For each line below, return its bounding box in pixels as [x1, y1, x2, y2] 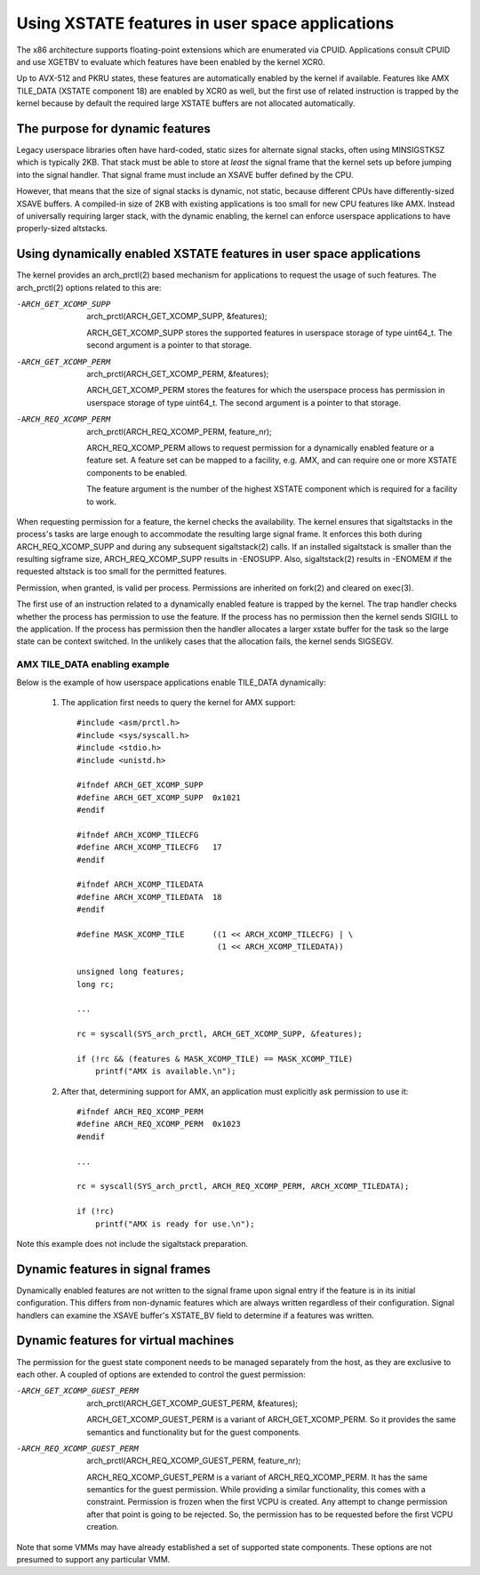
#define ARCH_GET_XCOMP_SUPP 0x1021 [76, 792, 242, 802]
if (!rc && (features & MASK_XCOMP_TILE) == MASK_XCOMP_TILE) [76, 1054, 354, 1064]
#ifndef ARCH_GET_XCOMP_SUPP [76, 780, 204, 791]
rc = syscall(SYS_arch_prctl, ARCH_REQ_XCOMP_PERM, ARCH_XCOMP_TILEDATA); [76, 1181, 410, 1192]
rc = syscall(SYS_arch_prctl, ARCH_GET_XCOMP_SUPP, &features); [76, 1029, 364, 1040]
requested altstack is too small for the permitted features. [16, 566, 227, 577]
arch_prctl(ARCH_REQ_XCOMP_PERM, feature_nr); [86, 426, 272, 437]
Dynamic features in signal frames [16, 1261, 211, 1276]
